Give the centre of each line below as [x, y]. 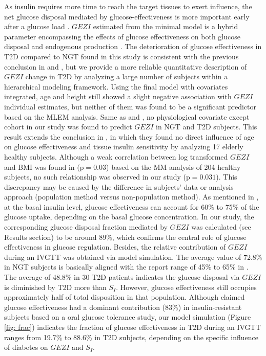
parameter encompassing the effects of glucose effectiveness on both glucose [122, 36]
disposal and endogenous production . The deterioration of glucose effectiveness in [133, 46]
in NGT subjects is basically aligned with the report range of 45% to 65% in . [126, 267]
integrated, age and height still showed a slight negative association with [118, 96]
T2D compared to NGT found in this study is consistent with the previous [121, 56]
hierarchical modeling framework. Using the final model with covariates [116, 86]
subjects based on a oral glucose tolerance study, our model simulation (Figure [128, 317]
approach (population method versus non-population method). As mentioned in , [131, 197]
